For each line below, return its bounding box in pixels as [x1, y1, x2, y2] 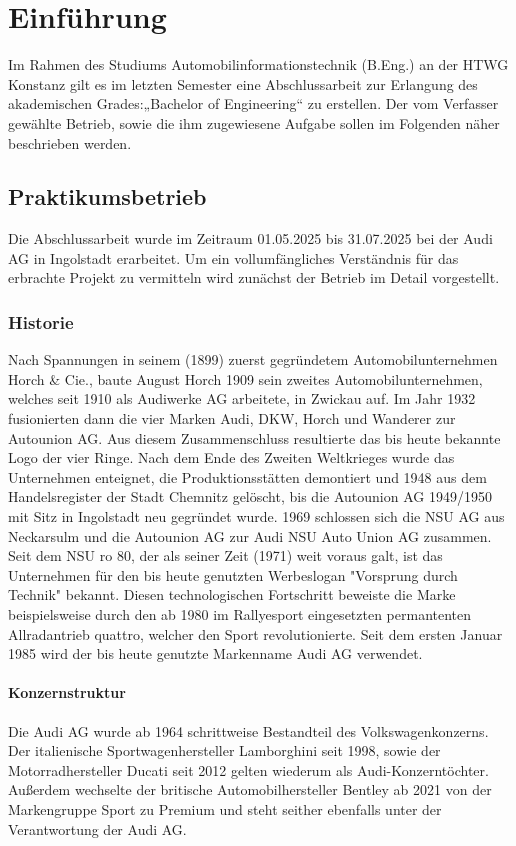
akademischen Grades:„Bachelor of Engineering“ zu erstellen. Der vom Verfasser [8, 93, 499, 114]
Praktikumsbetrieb [8, 181, 207, 212]
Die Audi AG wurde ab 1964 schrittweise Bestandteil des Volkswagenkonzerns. [8, 720, 489, 741]
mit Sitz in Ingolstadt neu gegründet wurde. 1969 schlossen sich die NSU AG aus [8, 506, 505, 527]
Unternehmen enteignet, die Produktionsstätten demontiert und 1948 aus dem [8, 466, 487, 487]
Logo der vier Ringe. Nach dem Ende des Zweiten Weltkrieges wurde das [8, 447, 455, 468]
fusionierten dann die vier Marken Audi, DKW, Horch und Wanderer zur [8, 408, 456, 429]
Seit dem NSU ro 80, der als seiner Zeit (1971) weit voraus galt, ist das [8, 545, 443, 566]
